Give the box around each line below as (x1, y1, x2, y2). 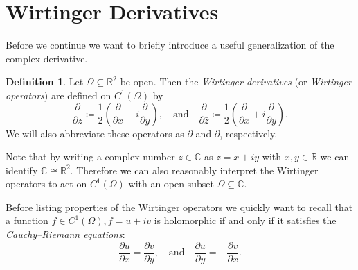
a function (6, 213, 48, 228)
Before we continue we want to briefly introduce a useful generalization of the (6, 37, 334, 52)
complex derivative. (6, 51, 88, 65)
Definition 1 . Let (6, 74, 84, 89)
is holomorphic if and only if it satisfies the (154, 213, 337, 228)
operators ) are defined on (6, 87, 111, 102)
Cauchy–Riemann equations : (6, 227, 125, 242)
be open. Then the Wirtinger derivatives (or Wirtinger (120, 74, 352, 89)
